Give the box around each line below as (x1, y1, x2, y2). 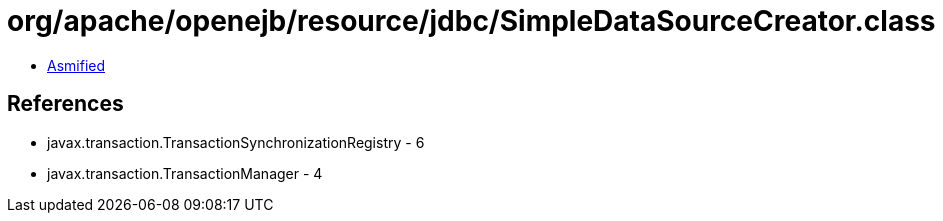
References (7, 91, 124, 117)
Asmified (47, 56, 106, 74)
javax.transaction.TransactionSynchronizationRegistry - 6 (47, 133, 425, 151)
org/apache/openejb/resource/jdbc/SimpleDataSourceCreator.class (7, 4, 936, 38)
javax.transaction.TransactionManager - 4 (47, 164, 323, 182)
